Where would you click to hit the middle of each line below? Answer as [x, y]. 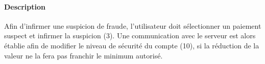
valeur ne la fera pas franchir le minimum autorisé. [83, 55]
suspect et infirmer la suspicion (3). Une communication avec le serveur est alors [130, 36]
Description [25, 6]
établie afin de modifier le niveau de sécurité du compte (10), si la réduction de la [132, 45]
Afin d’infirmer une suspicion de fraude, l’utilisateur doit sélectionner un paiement [133, 25]
